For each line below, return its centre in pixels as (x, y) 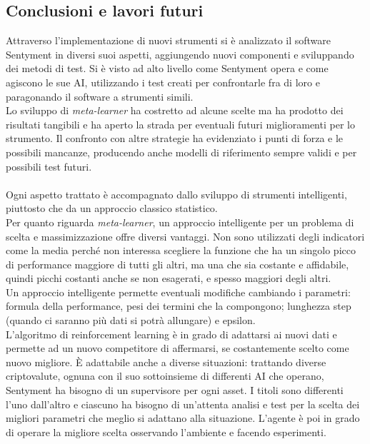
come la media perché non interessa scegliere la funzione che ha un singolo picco (181, 250)
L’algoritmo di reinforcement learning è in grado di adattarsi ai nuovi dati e (171, 334)
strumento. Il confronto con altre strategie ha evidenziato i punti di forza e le (175, 138)
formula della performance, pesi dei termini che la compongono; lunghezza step (179, 306)
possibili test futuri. (49, 166)
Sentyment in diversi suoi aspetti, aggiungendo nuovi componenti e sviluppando (180, 54)
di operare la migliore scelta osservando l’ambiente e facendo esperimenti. (166, 432)
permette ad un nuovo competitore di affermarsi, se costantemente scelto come (177, 348)
